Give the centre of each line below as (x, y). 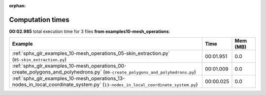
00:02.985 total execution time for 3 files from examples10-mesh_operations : (90, 31)
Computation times (39, 20)
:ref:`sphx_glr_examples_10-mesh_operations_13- (68, 78)
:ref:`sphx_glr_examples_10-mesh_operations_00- (69, 66)
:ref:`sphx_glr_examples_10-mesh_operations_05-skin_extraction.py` (91, 53)
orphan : (17, 6)
